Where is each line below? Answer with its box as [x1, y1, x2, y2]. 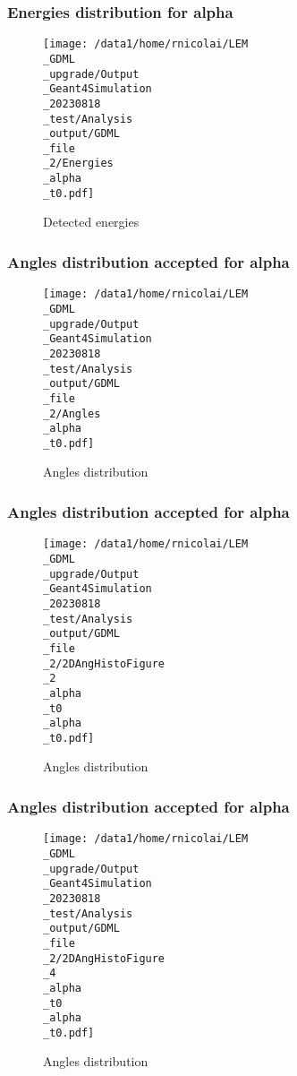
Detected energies [43, 212, 140, 231]
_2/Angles [43, 407, 101, 420]
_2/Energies [43, 157, 114, 170]
